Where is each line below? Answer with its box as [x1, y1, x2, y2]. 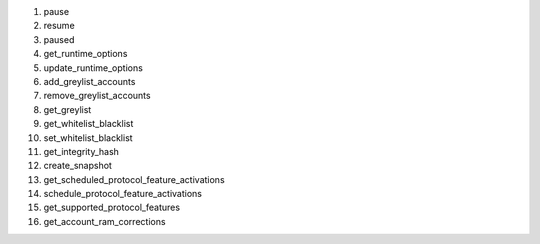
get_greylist [43, 103, 92, 115]
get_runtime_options [43, 48, 128, 60]
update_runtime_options [43, 61, 144, 74]
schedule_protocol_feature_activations [43, 188, 202, 200]
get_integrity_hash [43, 145, 120, 157]
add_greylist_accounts [43, 75, 136, 87]
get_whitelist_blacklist [43, 118, 134, 130]
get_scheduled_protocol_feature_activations [43, 173, 225, 185]
